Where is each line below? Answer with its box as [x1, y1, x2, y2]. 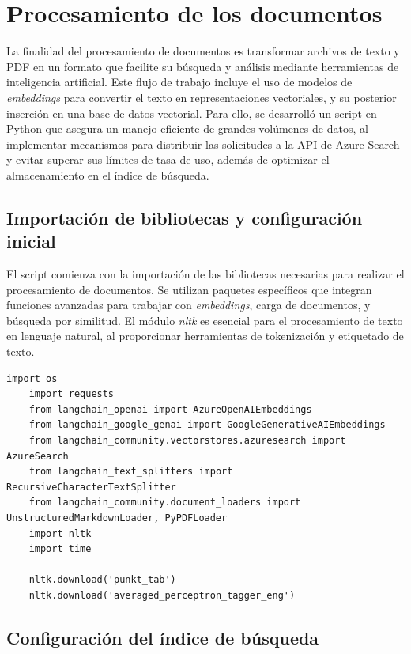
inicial [6, 229, 56, 253]
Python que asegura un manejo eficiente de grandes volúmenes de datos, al [6, 120, 368, 137]
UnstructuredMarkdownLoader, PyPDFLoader [6, 512, 228, 524]
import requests [28, 388, 115, 400]
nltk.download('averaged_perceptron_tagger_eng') [28, 589, 296, 601]
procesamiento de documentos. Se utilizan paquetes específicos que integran [6, 281, 372, 297]
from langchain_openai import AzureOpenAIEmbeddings [28, 403, 312, 415]
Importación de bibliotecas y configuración [6, 205, 363, 229]
